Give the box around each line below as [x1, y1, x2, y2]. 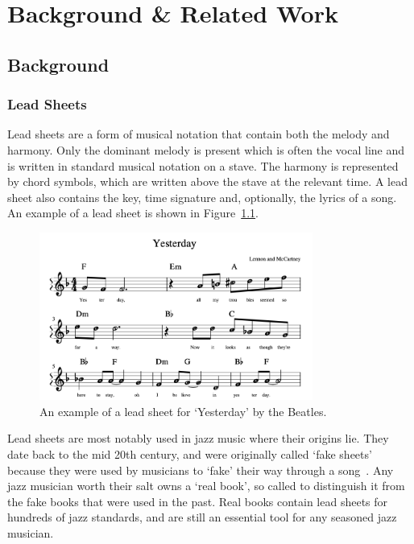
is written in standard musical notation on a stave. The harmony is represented [7, 157, 399, 174]
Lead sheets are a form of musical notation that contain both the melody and [7, 126, 390, 142]
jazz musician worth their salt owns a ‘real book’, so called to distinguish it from [7, 477, 405, 494]
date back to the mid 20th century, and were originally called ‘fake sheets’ [7, 446, 372, 463]
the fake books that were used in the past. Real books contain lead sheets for [7, 492, 388, 509]
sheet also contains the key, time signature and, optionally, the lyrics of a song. [7, 188, 397, 205]
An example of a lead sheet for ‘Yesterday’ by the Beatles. [39, 402, 327, 419]
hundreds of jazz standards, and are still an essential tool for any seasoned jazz [7, 509, 397, 525]
